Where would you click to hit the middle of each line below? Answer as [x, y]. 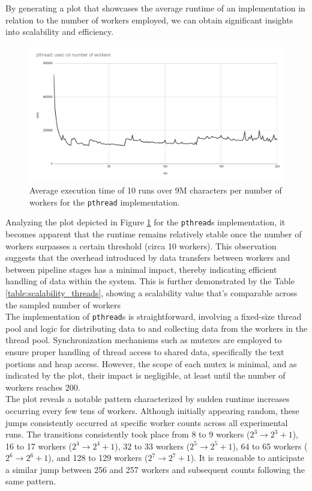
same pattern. [31, 481]
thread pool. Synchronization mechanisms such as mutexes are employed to [144, 340]
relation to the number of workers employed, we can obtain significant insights [149, 20]
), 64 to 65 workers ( [270, 446]
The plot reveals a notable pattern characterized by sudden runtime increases [148, 399]
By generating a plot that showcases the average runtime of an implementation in [155, 8]
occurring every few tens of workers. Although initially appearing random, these [152, 410]
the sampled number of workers [63, 304]
